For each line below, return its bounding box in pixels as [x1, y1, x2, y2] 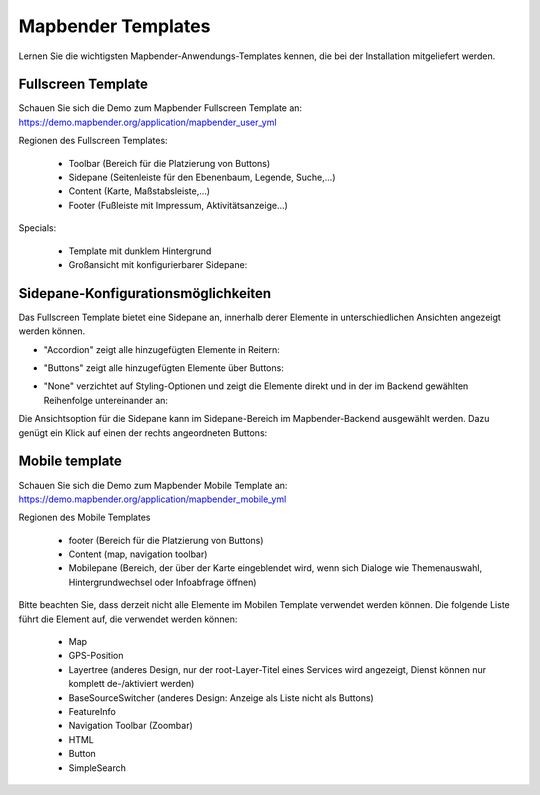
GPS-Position [68, 650, 124, 662]
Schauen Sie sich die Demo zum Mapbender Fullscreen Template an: [18, 102, 303, 114]
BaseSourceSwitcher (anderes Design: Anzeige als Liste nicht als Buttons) [68, 691, 374, 704]
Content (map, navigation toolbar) [68, 548, 208, 560]
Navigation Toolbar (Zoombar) [68, 720, 194, 732]
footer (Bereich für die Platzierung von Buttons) [68, 534, 264, 546]
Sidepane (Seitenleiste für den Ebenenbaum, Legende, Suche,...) [68, 171, 336, 184]
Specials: [18, 222, 57, 234]
